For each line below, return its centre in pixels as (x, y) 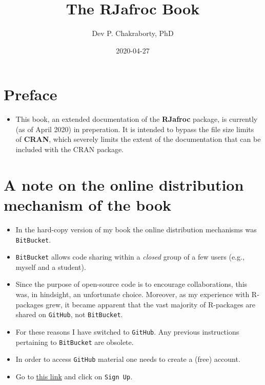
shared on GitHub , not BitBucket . (69, 314)
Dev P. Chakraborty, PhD (133, 33)
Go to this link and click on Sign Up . (74, 376)
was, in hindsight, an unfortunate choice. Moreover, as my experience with (132, 294)
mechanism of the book (88, 205)
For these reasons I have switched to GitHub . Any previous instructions (127, 331)
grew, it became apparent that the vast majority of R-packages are (150, 304)
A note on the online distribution (124, 184)
